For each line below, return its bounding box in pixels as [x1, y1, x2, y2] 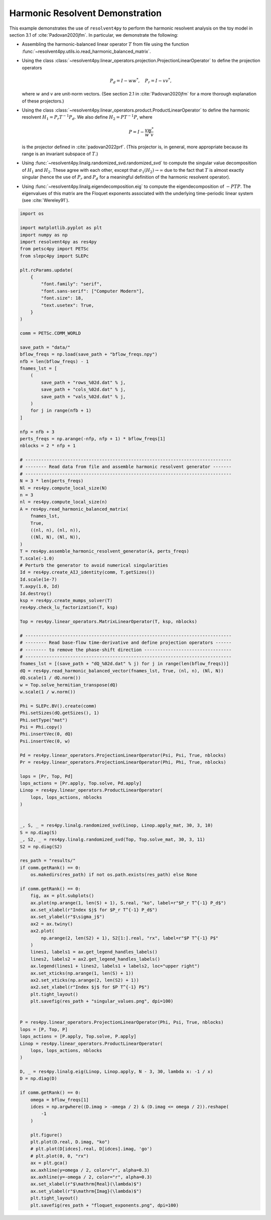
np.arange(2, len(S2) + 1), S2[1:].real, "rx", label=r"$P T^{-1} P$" [41, 935, 218, 941]
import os [20, 211, 44, 217]
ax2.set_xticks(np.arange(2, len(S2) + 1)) [30, 977, 139, 983]
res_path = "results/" [20, 858, 76, 864]
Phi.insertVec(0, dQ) [20, 731, 73, 737]
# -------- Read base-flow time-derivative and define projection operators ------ [20, 640, 232, 646]
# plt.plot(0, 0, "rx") [30, 1153, 89, 1159]
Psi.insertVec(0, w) [20, 738, 70, 744]
